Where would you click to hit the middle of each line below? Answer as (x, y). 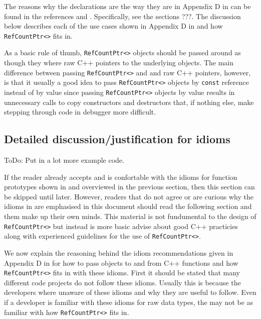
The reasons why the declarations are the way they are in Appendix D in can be (127, 6)
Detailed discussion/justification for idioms (117, 139)
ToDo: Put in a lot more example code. (64, 160)
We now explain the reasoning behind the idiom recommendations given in (119, 252)
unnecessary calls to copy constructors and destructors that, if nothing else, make (129, 102)
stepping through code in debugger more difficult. (80, 112)
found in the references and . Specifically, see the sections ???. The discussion (122, 16)
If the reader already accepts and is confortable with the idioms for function (121, 177)
